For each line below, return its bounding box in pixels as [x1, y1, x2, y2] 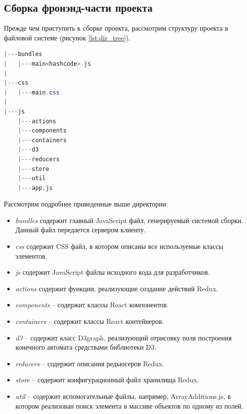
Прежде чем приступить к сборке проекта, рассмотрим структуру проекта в [4, 23, 229, 33]
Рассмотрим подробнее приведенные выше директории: [4, 199, 168, 209]
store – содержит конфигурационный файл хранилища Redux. [15, 375, 199, 385]
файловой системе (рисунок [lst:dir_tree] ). [4, 32, 131, 42]
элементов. [15, 250, 47, 261]
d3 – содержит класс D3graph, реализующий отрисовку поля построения [15, 332, 232, 342]
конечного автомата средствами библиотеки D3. [15, 342, 157, 352]
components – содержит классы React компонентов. [15, 300, 169, 310]
